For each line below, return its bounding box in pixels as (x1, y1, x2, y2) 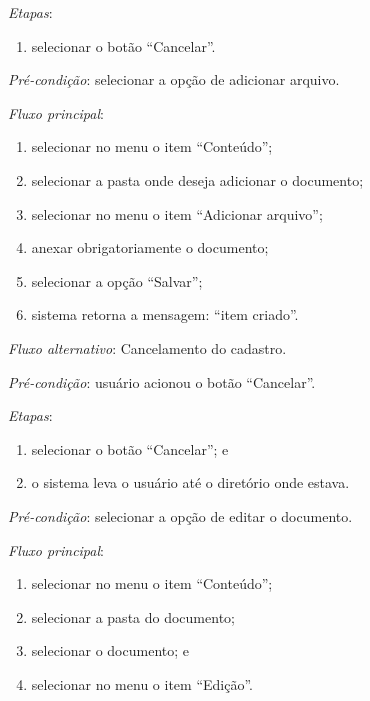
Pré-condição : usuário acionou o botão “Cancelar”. (8, 371, 316, 392)
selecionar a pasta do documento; (31, 606, 235, 627)
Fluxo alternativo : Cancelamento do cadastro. (8, 337, 287, 358)
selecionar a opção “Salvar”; (31, 270, 203, 291)
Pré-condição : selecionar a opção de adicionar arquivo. (8, 69, 340, 90)
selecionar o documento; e (31, 640, 190, 661)
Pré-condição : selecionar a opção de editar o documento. (8, 505, 353, 526)
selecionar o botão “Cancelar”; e (31, 438, 229, 459)
